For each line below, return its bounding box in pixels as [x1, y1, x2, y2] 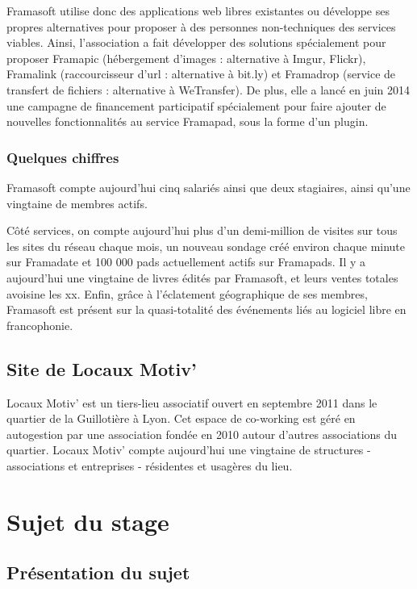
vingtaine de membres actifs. [6, 194, 148, 211]
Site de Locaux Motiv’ [6, 356, 197, 381]
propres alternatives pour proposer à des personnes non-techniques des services [6, 18, 396, 35]
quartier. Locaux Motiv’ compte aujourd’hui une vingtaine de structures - [6, 441, 371, 458]
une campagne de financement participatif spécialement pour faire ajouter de [6, 97, 386, 114]
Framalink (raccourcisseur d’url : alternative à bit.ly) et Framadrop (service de [6, 65, 396, 82]
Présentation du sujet [6, 560, 190, 585]
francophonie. [6, 316, 73, 333]
